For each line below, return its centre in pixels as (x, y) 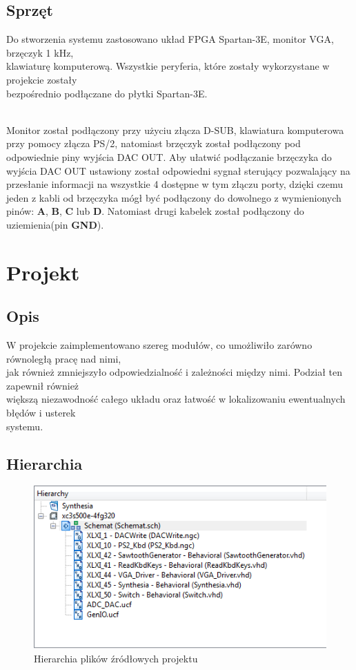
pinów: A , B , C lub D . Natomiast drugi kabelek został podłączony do (155, 211)
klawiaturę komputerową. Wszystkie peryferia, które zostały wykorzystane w (168, 66)
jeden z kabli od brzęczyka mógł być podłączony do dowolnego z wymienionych (174, 197)
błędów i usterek (41, 413)
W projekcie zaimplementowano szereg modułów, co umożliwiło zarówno (159, 345)
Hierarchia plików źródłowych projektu (116, 658)
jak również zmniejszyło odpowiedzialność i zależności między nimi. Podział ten (175, 372)
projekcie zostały (42, 79)
